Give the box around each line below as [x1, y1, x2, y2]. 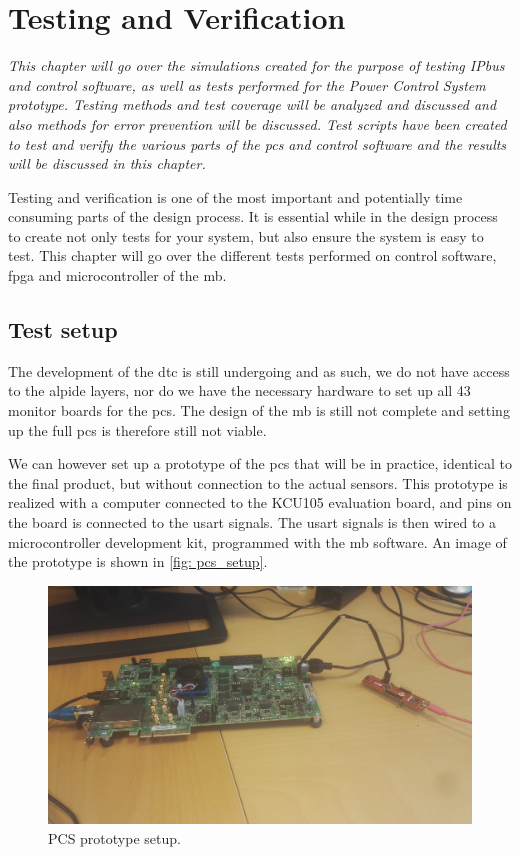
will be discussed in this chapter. [8, 153, 206, 174]
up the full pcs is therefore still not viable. [8, 419, 267, 440]
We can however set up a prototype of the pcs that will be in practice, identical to [8, 453, 512, 474]
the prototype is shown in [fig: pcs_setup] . [8, 551, 268, 572]
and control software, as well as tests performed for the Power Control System [8, 74, 486, 95]
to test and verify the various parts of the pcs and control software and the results [8, 133, 507, 154]
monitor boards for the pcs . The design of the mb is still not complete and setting [8, 400, 510, 421]
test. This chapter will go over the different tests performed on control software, [8, 245, 497, 266]
